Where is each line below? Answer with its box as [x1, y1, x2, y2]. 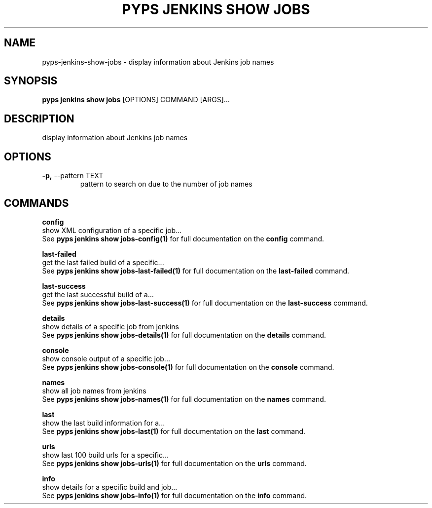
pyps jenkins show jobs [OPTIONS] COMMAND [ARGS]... [42, 95, 230, 104]
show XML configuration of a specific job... [42, 226, 182, 234]
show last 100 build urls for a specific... [42, 450, 169, 459]
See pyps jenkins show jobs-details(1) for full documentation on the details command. [42, 330, 326, 339]
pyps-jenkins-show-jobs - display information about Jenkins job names [42, 57, 274, 66]
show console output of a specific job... [42, 354, 170, 363]
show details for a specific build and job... [42, 482, 178, 491]
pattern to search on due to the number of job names [80, 180, 252, 189]
